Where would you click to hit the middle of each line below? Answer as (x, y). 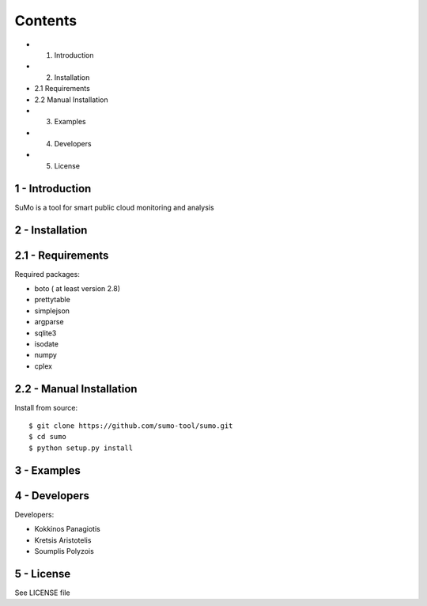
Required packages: (47, 274)
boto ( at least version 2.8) (77, 289)
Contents (46, 21)
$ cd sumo (47, 437)
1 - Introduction (53, 189)
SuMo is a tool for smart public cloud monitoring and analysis (114, 207)
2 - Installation (51, 230)
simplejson (52, 311)
